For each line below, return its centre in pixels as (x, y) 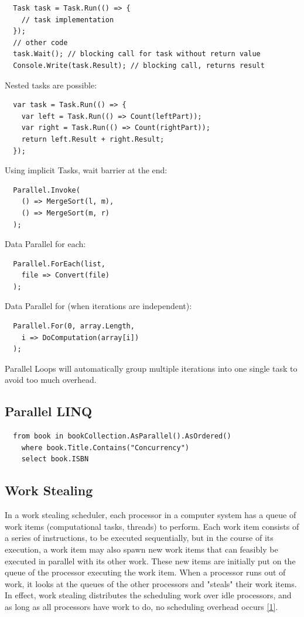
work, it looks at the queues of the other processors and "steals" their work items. (151, 583)
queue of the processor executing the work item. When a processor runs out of (145, 572)
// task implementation (68, 20)
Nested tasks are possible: (51, 85)
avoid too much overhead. (51, 380)
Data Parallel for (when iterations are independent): (98, 306)
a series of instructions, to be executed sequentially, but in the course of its (139, 538)
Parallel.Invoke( (47, 190)
